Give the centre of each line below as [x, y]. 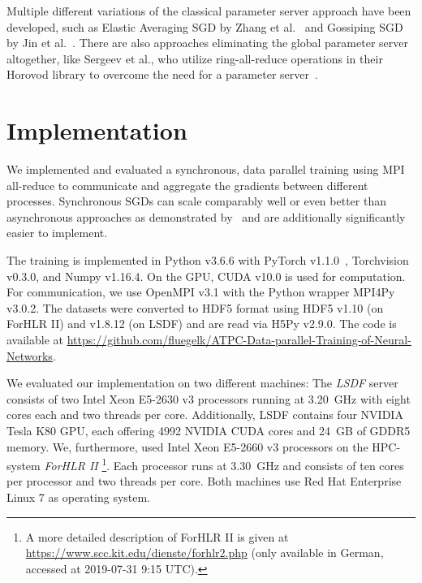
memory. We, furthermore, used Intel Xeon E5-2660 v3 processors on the [187, 446]
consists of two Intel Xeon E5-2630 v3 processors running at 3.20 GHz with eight [209, 398]
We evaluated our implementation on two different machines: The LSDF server [202, 383]
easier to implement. [57, 233]
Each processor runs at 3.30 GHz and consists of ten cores [258, 465]
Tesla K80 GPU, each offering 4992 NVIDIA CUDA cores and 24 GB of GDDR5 [209, 430]
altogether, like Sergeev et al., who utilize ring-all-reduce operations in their [195, 58]
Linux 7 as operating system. [79, 497]
